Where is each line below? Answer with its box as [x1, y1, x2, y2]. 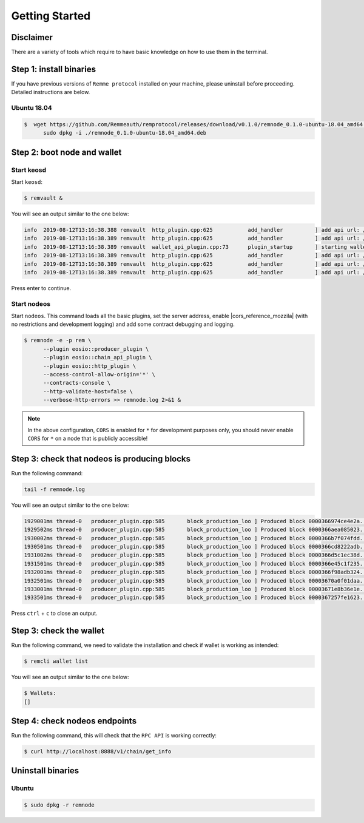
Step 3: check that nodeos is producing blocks [11, 453, 191, 464]
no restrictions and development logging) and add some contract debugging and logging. [11, 320, 235, 328]
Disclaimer [11, 32, 53, 42]
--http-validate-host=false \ [43, 388, 133, 395]
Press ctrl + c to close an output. [11, 610, 98, 617]
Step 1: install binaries [11, 64, 96, 74]
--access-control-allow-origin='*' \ [43, 371, 156, 378]
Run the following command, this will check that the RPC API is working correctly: [11, 732, 217, 739]
